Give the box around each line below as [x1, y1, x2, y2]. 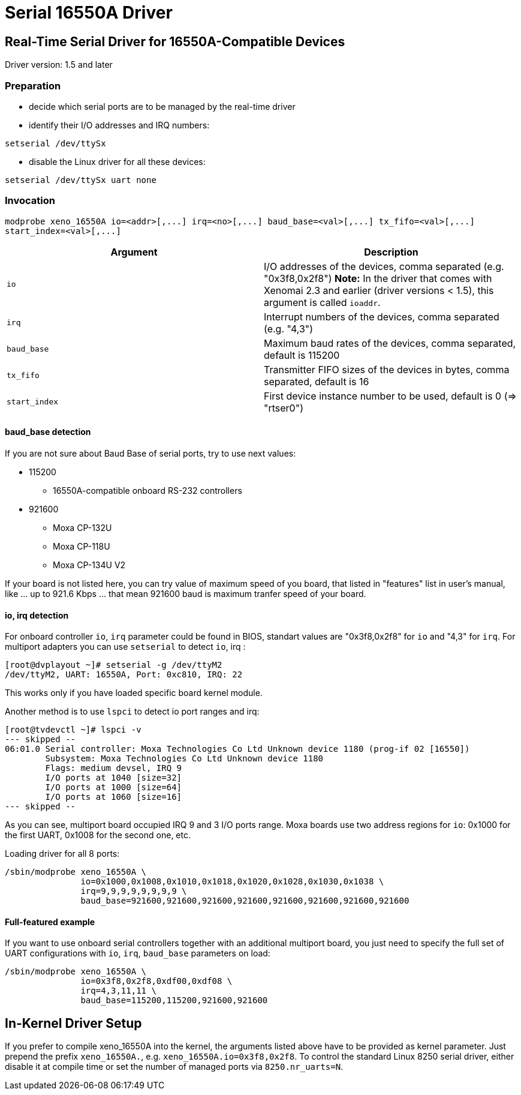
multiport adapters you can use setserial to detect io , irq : [5, 641, 246, 652]
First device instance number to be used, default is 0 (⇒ [264, 389, 517, 402]
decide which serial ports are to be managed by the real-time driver [29, 101, 296, 112]
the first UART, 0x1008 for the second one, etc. [5, 830, 191, 841]
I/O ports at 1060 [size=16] [45, 792, 182, 802]
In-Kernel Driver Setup [5, 1015, 142, 1031]
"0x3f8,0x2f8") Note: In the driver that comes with [264, 272, 492, 284]
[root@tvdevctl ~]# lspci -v [5, 725, 141, 735]
